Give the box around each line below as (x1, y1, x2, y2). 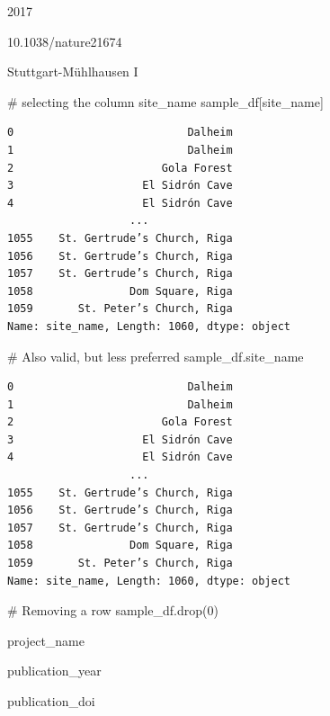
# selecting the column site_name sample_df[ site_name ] (7, 92, 324, 111)
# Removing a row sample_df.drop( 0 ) (7, 601, 219, 620)
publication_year (7, 661, 102, 680)
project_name (7, 631, 85, 649)
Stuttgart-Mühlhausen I (7, 62, 138, 81)
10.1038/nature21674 (7, 31, 122, 50)
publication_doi (7, 692, 95, 710)
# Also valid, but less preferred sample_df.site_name (7, 346, 304, 365)
